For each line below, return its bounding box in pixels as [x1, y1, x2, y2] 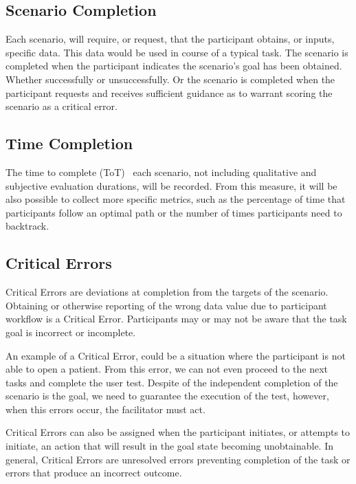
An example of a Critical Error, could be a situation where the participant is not [5, 348, 346, 362]
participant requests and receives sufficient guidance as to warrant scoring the [5, 85, 333, 100]
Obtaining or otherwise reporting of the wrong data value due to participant [5, 298, 327, 312]
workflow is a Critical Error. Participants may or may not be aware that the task [5, 311, 347, 326]
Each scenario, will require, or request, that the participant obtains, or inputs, [5, 32, 335, 46]
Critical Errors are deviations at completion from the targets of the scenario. [5, 285, 329, 299]
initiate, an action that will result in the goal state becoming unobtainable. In [5, 439, 334, 453]
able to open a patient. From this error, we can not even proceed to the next [5, 362, 329, 376]
